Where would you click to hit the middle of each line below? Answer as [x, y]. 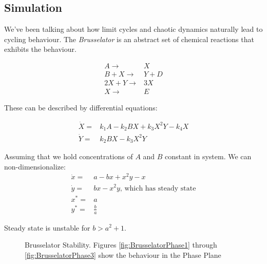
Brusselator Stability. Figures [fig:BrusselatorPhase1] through [121, 245]
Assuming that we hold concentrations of [69, 156]
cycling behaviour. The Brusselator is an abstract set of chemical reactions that [129, 39]
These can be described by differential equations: [81, 108]
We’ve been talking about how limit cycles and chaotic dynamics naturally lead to [133, 29]
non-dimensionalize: [35, 166]
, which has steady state [158, 188]
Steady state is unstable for [47, 227]
